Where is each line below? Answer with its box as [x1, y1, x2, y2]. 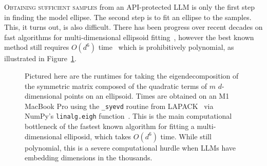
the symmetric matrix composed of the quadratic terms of [25, 80, 207, 91]
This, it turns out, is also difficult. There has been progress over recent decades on [4, 22, 263, 32]
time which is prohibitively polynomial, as [98, 42, 234, 52]
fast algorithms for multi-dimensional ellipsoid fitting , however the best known [4, 31, 254, 42]
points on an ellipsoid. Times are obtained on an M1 [64, 90, 230, 101]
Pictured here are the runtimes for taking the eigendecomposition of [25, 70, 239, 81]
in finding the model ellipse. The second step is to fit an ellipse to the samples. [4, 11, 252, 22]
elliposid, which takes [64, 131, 131, 141]
